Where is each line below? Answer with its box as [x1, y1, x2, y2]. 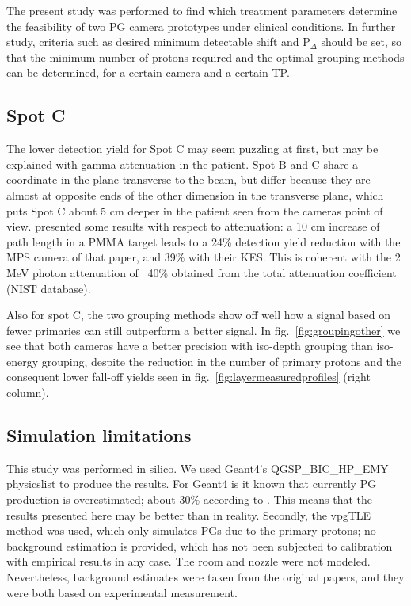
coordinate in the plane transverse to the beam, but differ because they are [6, 171, 371, 188]
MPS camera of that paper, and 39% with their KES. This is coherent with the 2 [6, 249, 401, 265]
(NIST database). [6, 280, 91, 296]
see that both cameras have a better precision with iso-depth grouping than [6, 337, 373, 354]
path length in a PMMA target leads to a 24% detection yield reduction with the [6, 233, 401, 250]
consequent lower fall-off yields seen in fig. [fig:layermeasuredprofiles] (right [6, 368, 371, 385]
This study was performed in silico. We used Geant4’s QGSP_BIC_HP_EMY [6, 459, 389, 476]
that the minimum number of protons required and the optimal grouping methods [6, 48, 405, 65]
